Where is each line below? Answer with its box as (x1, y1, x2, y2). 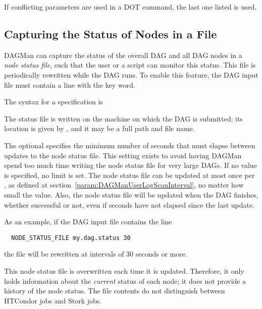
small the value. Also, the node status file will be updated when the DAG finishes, (4, 189, 258, 200)
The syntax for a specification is (4, 96, 103, 107)
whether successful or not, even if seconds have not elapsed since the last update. (4, 199, 255, 210)
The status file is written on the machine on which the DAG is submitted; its (4, 113, 243, 123)
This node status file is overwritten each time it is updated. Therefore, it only (4, 265, 244, 276)
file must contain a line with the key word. (4, 79, 135, 90)
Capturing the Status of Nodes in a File (4, 26, 217, 41)
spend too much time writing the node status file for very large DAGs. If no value (4, 160, 257, 170)
